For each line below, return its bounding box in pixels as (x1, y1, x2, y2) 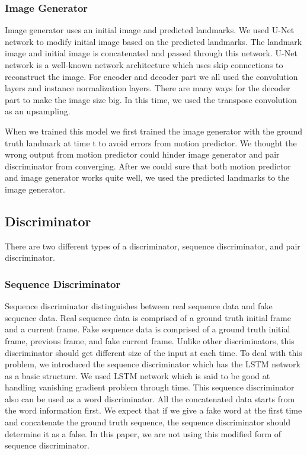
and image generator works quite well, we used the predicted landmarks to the (5, 171, 290, 184)
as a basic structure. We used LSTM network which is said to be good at (5, 369, 270, 382)
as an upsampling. (5, 105, 71, 117)
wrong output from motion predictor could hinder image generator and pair (5, 148, 280, 161)
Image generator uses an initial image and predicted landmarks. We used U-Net (5, 24, 295, 36)
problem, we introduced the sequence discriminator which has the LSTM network (5, 358, 300, 370)
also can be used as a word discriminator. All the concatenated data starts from (5, 392, 295, 405)
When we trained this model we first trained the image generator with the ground (5, 124, 303, 137)
